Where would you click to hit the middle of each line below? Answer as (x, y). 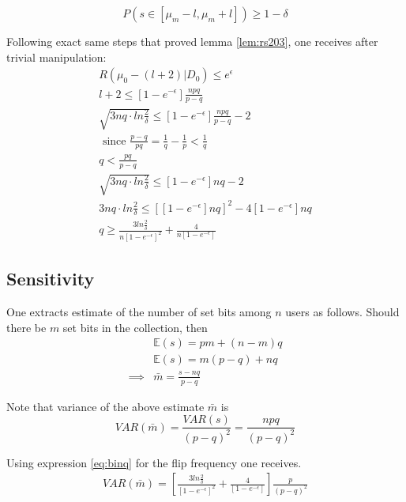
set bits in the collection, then (135, 327)
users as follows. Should (342, 312)
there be (26, 327)
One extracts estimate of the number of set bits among (139, 312)
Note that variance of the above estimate (105, 406)
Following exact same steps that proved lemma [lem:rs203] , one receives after (192, 41)
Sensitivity (51, 279)
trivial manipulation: (56, 57)
